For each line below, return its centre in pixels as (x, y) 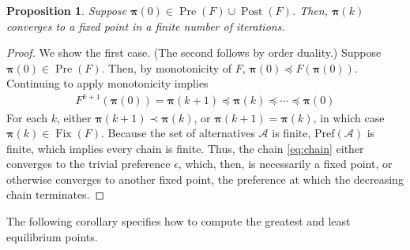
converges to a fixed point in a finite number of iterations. (146, 26)
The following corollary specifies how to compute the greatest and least (179, 221)
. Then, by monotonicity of (167, 67)
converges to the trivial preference (88, 164)
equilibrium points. (52, 236)
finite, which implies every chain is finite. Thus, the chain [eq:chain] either (185, 148)
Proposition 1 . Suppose (66, 10)
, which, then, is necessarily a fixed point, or (285, 164)
